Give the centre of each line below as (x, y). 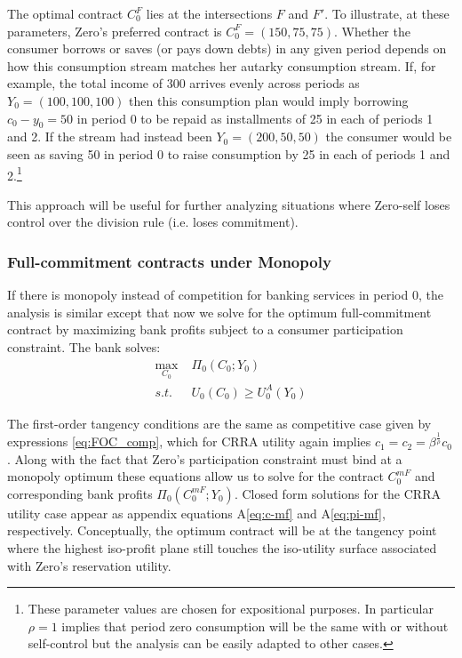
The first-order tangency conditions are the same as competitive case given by (219, 423)
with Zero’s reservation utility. (89, 565)
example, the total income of (85, 83)
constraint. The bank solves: (84, 346)
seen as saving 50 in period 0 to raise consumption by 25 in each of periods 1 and (229, 153)
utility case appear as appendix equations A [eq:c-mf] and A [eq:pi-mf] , (196, 513)
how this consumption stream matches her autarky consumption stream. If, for (222, 65)
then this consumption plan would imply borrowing (269, 100)
